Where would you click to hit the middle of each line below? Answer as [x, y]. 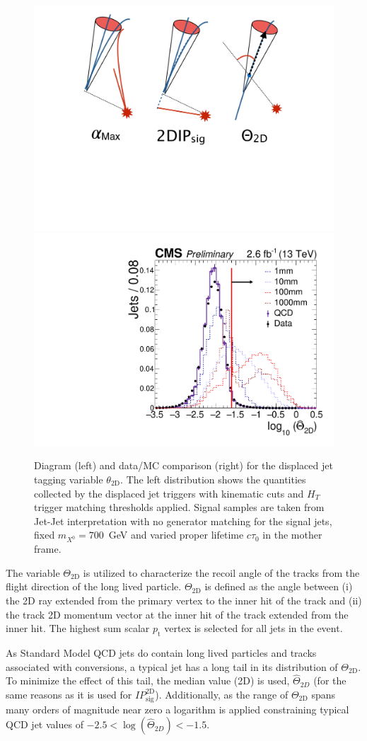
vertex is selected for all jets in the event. [254, 628]
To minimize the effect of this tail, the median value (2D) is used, [148, 680]
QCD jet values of [45, 724]
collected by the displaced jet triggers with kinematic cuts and [169, 493]
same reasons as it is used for [69, 694]
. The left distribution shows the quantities [213, 479]
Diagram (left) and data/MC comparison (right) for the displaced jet [183, 465]
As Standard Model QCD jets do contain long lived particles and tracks [161, 652]
